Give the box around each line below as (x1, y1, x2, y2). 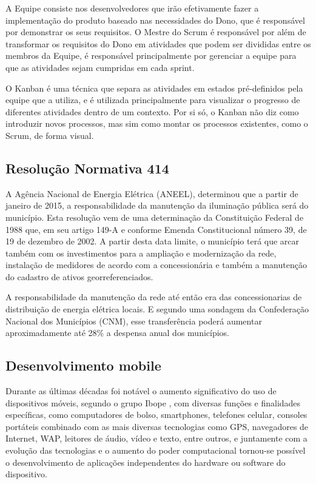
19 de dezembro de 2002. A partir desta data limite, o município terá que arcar (5, 235, 300, 247)
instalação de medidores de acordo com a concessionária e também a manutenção (5, 258, 307, 271)
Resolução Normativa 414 (5, 158, 169, 177)
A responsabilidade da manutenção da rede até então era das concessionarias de (5, 291, 302, 303)
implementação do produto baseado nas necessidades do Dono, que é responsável (5, 13, 305, 26)
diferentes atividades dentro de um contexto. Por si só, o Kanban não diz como (5, 105, 299, 118)
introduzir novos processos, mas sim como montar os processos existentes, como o (5, 117, 308, 130)
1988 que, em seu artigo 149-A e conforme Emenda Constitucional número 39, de (5, 223, 307, 235)
